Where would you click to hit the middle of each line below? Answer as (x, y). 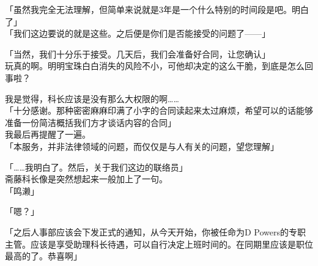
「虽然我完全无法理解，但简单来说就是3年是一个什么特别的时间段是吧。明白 (157, 9)
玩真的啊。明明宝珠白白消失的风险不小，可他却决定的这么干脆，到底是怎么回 (159, 66)
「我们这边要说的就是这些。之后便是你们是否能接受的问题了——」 (138, 33)
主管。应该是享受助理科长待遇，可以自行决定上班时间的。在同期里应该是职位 (159, 244)
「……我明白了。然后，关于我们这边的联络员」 (96, 167)
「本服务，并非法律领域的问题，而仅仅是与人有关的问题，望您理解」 (142, 146)
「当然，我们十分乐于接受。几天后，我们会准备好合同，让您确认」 (138, 54)
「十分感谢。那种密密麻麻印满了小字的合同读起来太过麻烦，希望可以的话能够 (159, 110)
